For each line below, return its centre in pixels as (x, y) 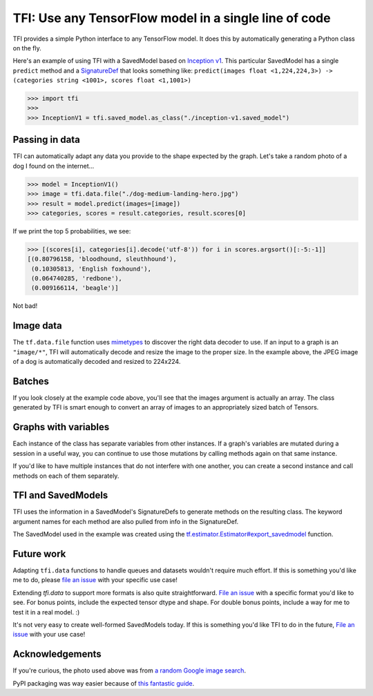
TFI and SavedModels (60, 495)
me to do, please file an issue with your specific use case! (95, 580)
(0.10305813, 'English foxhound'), (92, 269)
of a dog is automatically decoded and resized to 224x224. (97, 362)
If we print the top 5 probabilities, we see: (72, 231)
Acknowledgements (57, 654)
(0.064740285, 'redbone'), (77, 279)
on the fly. (27, 48)
